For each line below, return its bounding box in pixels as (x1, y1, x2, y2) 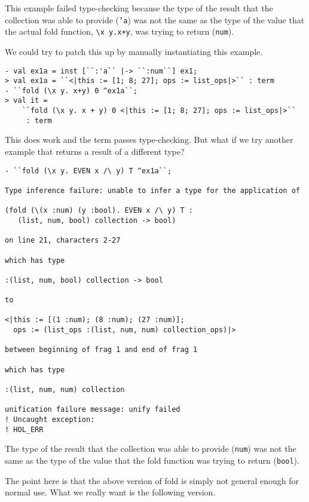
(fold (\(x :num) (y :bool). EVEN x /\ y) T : (5, 206, 193, 215)
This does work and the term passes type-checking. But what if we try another (5, 133, 293, 146)
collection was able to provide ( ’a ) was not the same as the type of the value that (5, 13, 305, 26)
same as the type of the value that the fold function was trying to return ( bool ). (5, 454, 299, 466)
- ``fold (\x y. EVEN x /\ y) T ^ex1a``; (5, 166, 172, 175)
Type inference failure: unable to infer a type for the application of (5, 186, 300, 195)
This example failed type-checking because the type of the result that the (5, 2, 273, 14)
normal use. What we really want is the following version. (5, 486, 216, 498)
